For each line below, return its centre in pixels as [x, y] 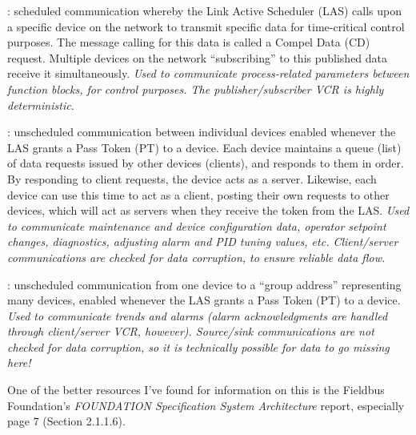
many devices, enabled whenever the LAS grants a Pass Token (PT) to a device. [204, 300]
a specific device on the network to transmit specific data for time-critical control [206, 26]
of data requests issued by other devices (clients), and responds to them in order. [206, 163]
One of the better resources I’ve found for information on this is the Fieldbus [196, 390]
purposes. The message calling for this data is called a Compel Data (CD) [189, 42]
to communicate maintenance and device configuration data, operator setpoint [197, 226]
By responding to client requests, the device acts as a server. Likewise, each [192, 178]
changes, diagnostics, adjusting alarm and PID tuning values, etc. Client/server [203, 242]
